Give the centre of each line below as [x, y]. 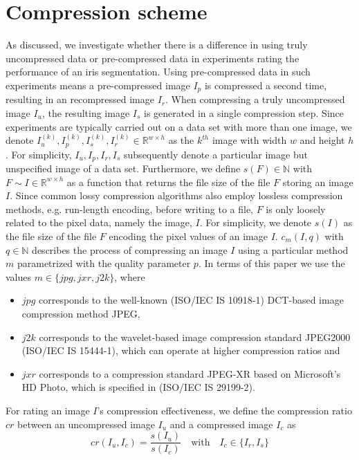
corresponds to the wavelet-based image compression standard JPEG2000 [195, 337]
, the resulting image [86, 112]
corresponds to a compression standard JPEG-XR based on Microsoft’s [190, 373]
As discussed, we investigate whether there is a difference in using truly [157, 45]
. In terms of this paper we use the [271, 263]
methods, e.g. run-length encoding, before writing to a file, [130, 209]
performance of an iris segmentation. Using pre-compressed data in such [158, 72]
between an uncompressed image [86, 424]
